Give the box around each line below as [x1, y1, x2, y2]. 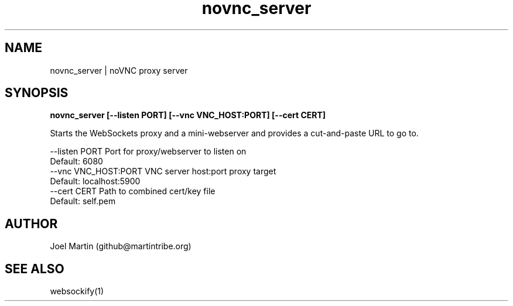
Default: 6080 [50, 156, 103, 167]
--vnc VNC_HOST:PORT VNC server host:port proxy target [50, 166, 276, 177]
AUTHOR [5, 216, 58, 231]
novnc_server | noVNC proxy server [50, 65, 188, 75]
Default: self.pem [50, 196, 116, 207]
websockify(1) [50, 286, 104, 297]
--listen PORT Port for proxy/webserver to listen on [50, 146, 247, 157]
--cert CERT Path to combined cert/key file [50, 186, 216, 197]
